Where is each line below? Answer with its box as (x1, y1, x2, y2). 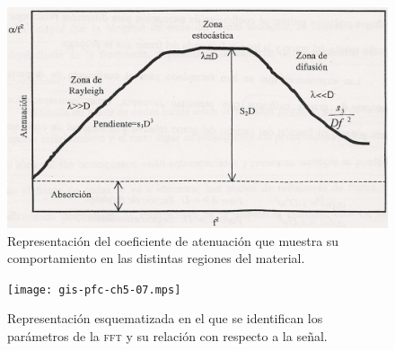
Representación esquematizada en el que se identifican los (7, 309, 323, 328)
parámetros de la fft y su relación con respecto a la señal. (7, 326, 328, 345)
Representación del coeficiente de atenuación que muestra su (7, 231, 339, 250)
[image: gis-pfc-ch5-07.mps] (7, 283, 181, 296)
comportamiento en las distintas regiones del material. (7, 249, 305, 268)
